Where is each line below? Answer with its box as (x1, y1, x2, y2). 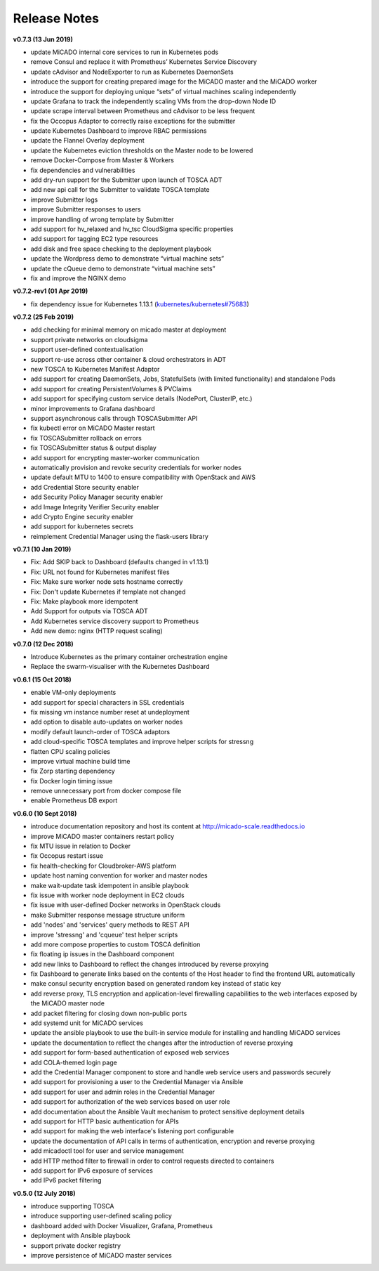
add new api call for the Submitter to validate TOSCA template (30, 185, 210, 194)
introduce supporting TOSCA (30, 1202, 115, 1211)
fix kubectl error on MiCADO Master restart (30, 424, 155, 432)
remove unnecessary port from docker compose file (30, 787, 182, 795)
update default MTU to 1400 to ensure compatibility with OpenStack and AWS (30, 473, 256, 481)
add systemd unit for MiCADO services (30, 1019, 144, 1027)
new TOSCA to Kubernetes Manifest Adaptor (30, 365, 160, 374)
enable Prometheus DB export (30, 796, 118, 804)
